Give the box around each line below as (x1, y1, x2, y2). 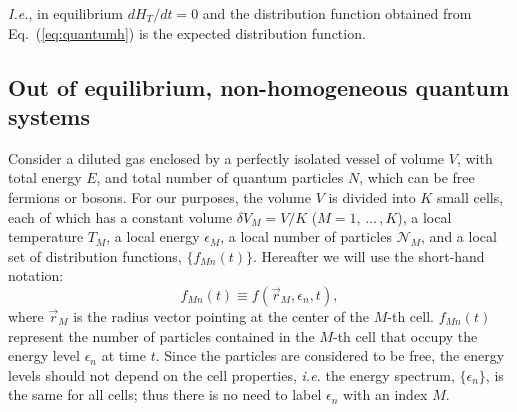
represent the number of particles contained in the (8, 325, 315, 346)
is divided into (328, 186, 416, 207)
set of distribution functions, (8, 245, 182, 266)
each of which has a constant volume (8, 206, 233, 227)
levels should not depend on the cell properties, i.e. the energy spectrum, (8, 364, 455, 385)
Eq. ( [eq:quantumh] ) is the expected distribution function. (8, 22, 366, 43)
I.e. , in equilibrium (8, 3, 124, 23)
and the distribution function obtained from (202, 3, 472, 23)
